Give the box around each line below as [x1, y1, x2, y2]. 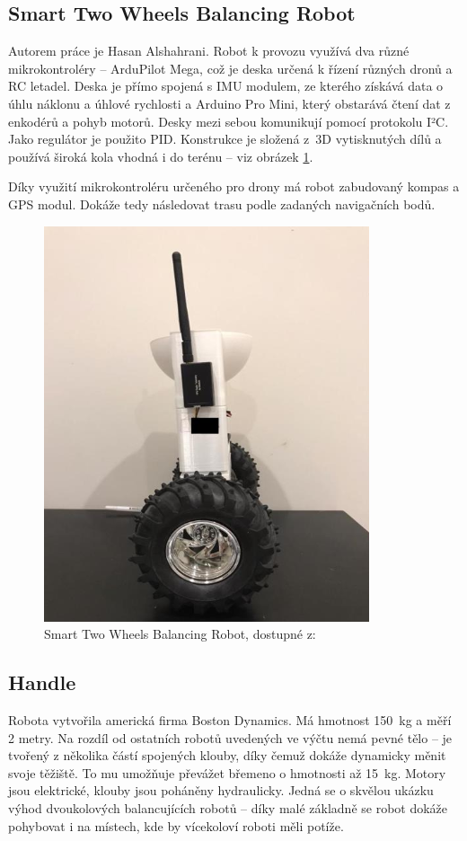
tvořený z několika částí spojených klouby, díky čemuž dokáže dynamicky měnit [8, 746, 446, 765]
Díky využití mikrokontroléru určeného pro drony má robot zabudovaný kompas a [8, 177, 460, 196]
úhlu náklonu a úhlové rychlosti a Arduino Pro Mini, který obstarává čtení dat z [8, 93, 451, 112]
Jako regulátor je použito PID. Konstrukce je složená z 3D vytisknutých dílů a [8, 129, 442, 148]
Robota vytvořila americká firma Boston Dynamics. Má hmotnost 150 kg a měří [8, 710, 452, 729]
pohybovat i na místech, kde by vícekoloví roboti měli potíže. [8, 816, 344, 835]
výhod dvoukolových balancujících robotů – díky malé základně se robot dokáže [8, 798, 448, 817]
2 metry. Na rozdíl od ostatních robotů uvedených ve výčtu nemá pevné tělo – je [8, 728, 453, 747]
